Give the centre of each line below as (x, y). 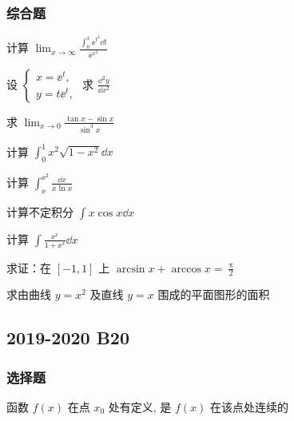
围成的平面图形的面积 (214, 294)
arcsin (131, 269)
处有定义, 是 (140, 406)
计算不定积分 (40, 211)
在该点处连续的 (249, 406)
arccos (186, 269)
